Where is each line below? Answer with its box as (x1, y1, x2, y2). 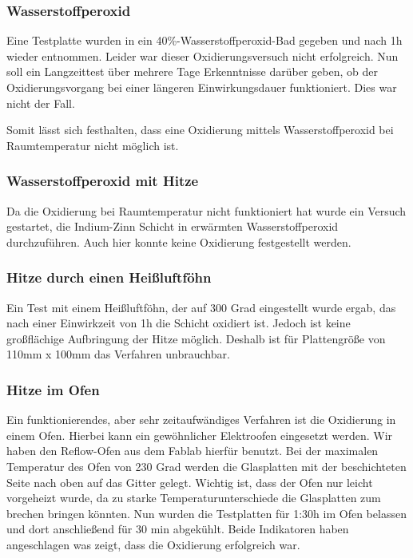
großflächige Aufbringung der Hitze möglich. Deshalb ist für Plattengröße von (6, 330, 386, 346)
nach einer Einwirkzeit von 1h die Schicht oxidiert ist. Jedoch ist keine (6, 315, 351, 331)
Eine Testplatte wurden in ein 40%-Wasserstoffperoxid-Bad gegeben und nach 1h (6, 32, 403, 49)
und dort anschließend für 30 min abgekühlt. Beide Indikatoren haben (6, 520, 349, 537)
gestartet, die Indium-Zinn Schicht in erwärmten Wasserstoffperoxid (6, 218, 339, 235)
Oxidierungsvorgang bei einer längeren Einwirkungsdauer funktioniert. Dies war (6, 79, 397, 95)
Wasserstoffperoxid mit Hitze (6, 171, 199, 191)
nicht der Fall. (6, 94, 75, 111)
